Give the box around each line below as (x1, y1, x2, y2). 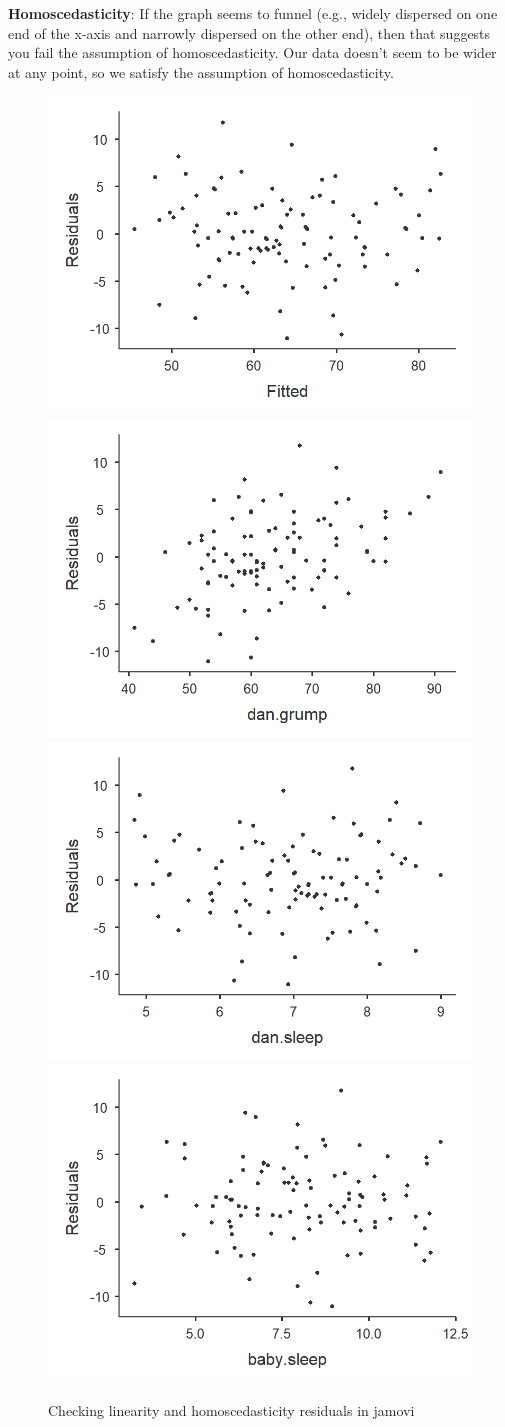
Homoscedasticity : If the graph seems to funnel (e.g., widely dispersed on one (8, 3, 498, 23)
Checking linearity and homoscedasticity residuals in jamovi (48, 1399, 415, 1420)
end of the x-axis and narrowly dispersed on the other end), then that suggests (8, 22, 491, 43)
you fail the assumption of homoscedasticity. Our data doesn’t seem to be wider (8, 42, 497, 63)
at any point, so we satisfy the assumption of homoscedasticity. (8, 61, 394, 82)
